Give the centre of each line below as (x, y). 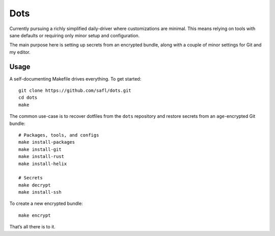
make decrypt (35, 185)
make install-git (40, 149)
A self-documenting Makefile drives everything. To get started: (75, 78)
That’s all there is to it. (32, 227)
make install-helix (43, 164)
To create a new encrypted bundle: (46, 203)
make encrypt (35, 215)
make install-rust (42, 156)
